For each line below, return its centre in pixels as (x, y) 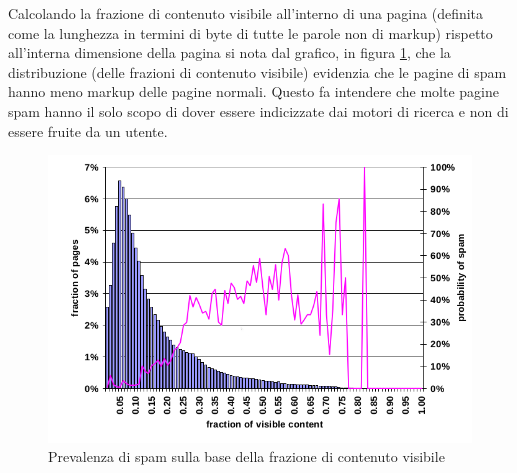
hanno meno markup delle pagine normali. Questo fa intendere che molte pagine (253, 91)
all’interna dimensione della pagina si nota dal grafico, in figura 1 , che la (229, 52)
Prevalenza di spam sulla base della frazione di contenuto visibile (246, 456)
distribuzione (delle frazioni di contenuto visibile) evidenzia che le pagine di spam (257, 71)
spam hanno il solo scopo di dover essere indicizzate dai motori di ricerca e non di (258, 110)
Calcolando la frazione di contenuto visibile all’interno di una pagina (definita (246, 13)
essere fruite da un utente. (88, 130)
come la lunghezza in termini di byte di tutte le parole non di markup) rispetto (250, 32)
